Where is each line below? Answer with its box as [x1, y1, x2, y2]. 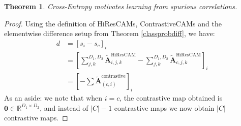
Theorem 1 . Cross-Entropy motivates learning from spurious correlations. [4, 1, 237, 11]
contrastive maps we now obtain [114, 102, 215, 113]
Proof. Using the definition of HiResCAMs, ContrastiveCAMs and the [4, 18, 222, 28]
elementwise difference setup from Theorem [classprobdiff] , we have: [4, 28, 215, 39]
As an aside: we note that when [4, 92, 103, 103]
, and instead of [40, 102, 88, 113]
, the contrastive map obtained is [119, 92, 223, 103]
